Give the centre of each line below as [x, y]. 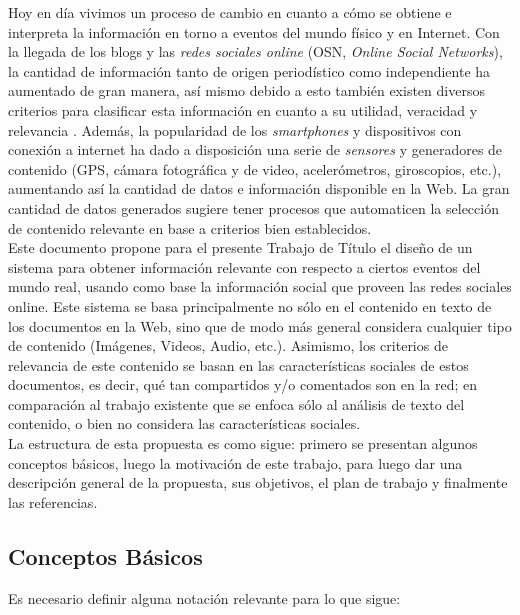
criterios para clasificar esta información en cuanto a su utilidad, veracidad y [243, 109]
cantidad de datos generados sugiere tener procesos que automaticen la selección [253, 207]
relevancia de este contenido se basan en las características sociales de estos [238, 364]
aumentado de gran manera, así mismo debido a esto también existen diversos [246, 90]
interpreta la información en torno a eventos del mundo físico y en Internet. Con [254, 31]
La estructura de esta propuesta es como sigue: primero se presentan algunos [243, 443]
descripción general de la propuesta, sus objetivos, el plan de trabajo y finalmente [258, 482]
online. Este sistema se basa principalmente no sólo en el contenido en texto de [250, 305]
